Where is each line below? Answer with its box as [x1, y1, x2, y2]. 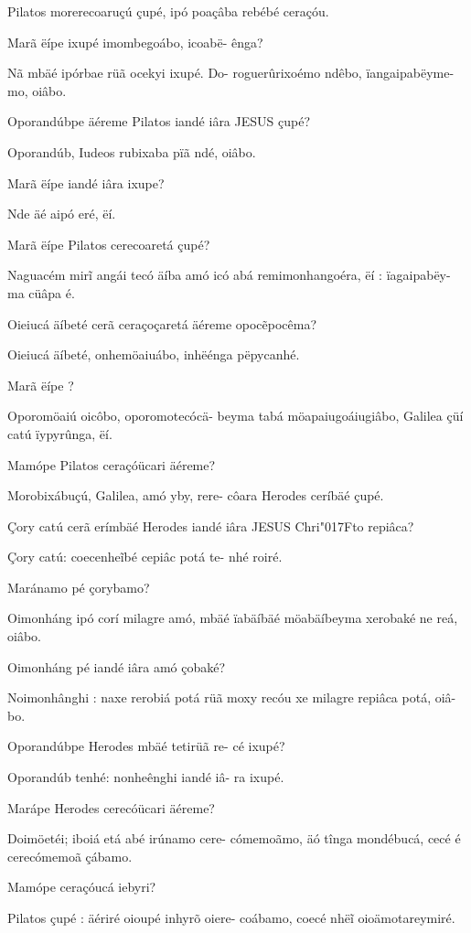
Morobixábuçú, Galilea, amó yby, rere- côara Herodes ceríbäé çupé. [7, 486, 384, 505]
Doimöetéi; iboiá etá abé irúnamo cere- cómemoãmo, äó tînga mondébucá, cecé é [7, 829, 461, 848]
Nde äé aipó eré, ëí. [7, 204, 116, 223]
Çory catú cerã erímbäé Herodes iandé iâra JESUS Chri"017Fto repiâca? [7, 516, 414, 535]
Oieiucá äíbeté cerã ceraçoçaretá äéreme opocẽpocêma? [7, 314, 317, 333]
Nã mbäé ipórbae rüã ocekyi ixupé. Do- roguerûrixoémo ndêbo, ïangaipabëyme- [7, 63, 455, 82]
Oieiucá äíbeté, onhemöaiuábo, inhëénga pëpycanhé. [7, 345, 300, 364]
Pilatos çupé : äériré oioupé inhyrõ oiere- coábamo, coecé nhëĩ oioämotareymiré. [7, 908, 455, 927]
